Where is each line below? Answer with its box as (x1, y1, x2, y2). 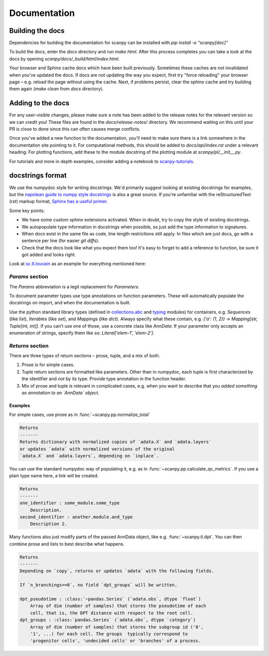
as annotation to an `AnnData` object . (21, 390, 100, 396)
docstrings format (9, 171, 67, 180)
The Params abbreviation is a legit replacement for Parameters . (9, 283, 139, 289)
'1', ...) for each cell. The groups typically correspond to (30, 631, 188, 637)
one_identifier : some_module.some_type (19, 500, 120, 506)
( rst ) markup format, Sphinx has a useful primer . (9, 199, 108, 205)
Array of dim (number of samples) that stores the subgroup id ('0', (30, 624, 204, 630)
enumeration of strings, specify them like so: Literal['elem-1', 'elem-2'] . (9, 330, 154, 336)
